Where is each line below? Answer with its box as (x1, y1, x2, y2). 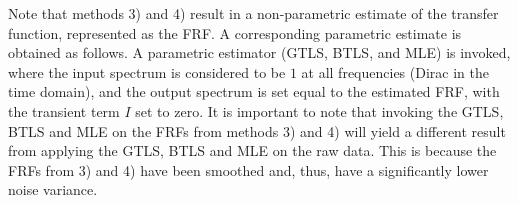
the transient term (8, 100, 120, 121)
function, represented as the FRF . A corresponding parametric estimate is (8, 22, 462, 43)
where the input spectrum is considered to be (8, 61, 286, 82)
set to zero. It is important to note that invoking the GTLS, (135, 100, 504, 121)
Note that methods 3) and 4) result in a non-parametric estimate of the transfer (8, 3, 499, 23)
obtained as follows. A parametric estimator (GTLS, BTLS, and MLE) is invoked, (8, 42, 511, 63)
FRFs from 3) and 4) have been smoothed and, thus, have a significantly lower (8, 159, 489, 180)
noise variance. (8, 179, 98, 200)
